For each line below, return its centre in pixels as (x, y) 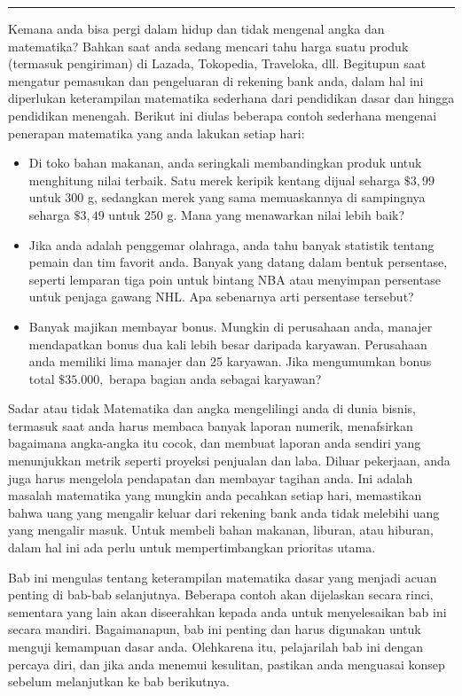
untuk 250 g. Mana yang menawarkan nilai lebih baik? (257, 214)
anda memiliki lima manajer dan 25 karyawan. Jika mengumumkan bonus (230, 361)
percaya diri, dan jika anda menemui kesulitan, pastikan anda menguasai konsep (227, 664)
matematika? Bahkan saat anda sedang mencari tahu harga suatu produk (208, 46)
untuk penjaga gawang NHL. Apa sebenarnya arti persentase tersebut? (221, 297)
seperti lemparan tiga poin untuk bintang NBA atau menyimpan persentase (235, 279)
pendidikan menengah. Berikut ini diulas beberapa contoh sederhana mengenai (223, 115)
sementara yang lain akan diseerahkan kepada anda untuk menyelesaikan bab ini (227, 611)
